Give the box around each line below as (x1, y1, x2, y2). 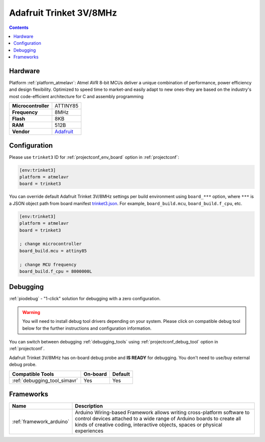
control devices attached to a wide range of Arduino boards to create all (75, 415, 241, 422)
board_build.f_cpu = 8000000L (19, 268, 92, 274)
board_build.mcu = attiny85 (19, 248, 87, 254)
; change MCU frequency (19, 261, 77, 267)
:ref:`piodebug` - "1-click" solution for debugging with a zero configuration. (9, 296, 161, 302)
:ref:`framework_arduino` (12, 418, 70, 425)
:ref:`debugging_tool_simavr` (12, 377, 79, 384)
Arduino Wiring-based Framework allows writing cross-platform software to (75, 409, 250, 416)
